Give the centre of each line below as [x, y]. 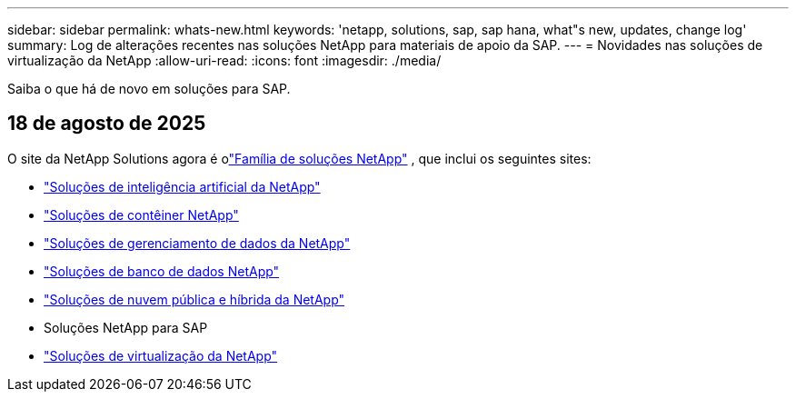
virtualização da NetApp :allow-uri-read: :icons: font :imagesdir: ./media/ [224, 60]
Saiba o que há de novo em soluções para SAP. [149, 89]
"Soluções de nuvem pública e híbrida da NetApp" [194, 299]
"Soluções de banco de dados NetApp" [162, 271]
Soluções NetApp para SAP [126, 327]
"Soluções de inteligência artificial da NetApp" [182, 186]
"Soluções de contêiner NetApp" [141, 214]
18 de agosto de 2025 [107, 124]
